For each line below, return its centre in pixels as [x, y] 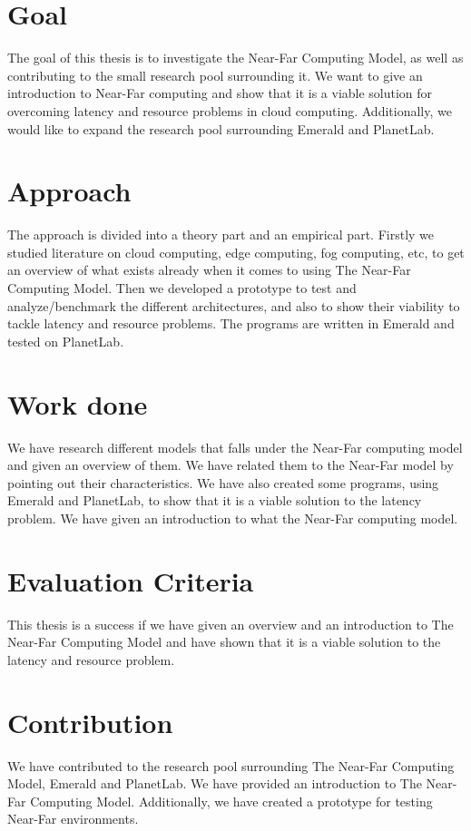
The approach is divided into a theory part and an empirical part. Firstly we [221, 235]
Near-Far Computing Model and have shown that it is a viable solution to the [224, 642]
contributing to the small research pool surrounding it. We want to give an [215, 75]
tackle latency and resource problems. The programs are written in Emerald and [231, 323]
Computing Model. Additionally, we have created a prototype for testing [231, 801]
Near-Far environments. [73, 819]
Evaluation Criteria [131, 580]
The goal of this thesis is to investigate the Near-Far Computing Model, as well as [235, 58]
